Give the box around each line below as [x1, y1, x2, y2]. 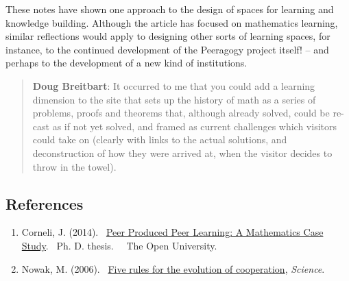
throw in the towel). [32, 159, 117, 173]
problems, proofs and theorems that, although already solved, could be [32, 106, 330, 120]
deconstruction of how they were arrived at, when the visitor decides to [32, 145, 333, 160]
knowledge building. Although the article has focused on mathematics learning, [5, 15, 338, 29]
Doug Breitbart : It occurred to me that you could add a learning [32, 78, 315, 93]
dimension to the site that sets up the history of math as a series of [32, 92, 316, 106]
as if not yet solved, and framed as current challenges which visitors [52, 119, 337, 133]
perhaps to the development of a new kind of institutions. [5, 56, 248, 70]
